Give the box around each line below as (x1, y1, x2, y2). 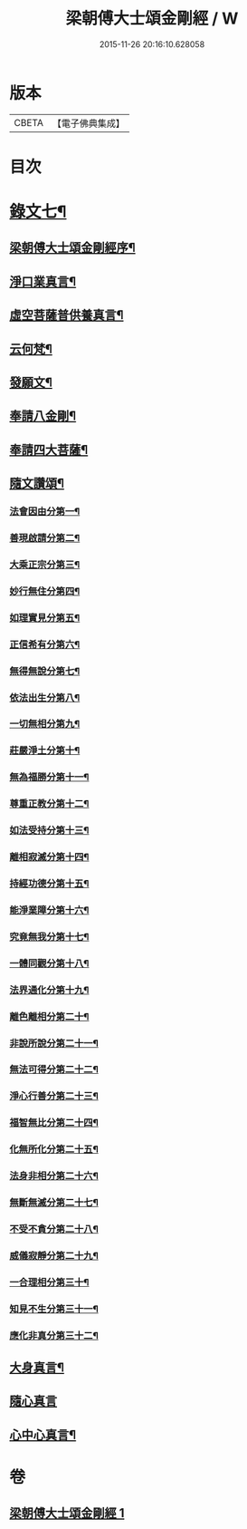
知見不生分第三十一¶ (9, 1302, 100, 1315)
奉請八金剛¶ (9, 409, 77, 424)
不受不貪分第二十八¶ (9, 1223, 100, 1235)
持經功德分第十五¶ (9, 877, 90, 890)
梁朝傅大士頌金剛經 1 (9, 1505, 125, 1521)
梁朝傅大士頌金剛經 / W (65, 8, 239, 29)
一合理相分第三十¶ (9, 1275, 90, 1288)
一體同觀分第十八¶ (9, 957, 90, 970)
